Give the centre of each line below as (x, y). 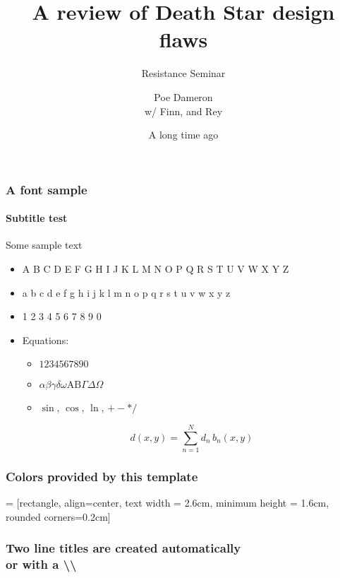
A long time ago (183, 135)
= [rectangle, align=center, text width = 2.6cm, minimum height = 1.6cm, (168, 503)
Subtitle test (37, 218)
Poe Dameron (183, 96)
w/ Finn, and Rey (183, 111)
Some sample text (44, 245)
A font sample (47, 189)
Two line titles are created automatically (123, 548)
